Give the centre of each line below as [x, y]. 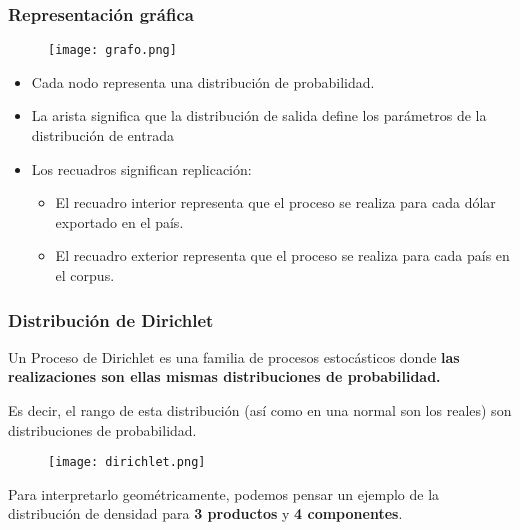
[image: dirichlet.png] [127, 462]
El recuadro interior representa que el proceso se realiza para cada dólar [275, 202]
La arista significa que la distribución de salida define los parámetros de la [259, 115]
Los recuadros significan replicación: [141, 168]
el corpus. [85, 275]
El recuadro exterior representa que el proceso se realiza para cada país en [282, 255]
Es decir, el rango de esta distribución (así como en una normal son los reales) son [260, 410]
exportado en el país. [119, 221]
